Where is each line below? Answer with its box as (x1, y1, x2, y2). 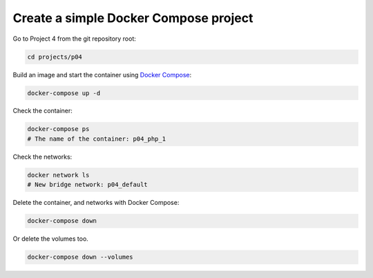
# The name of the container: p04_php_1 (27, 135, 166, 143)
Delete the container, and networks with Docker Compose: (12, 199, 180, 207)
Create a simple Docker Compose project (12, 10, 254, 26)
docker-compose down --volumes (27, 253, 134, 261)
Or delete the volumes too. (12, 235, 89, 243)
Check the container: (12, 107, 73, 115)
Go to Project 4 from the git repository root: (12, 34, 136, 43)
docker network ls (27, 171, 90, 179)
